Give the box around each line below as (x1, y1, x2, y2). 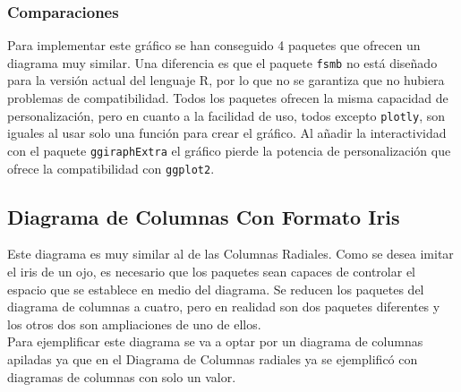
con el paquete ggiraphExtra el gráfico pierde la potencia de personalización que (7, 141, 451, 159)
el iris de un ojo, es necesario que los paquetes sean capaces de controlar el (7, 262, 416, 281)
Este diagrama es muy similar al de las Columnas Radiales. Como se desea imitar (7, 244, 454, 263)
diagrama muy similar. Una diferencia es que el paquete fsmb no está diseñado (7, 53, 438, 72)
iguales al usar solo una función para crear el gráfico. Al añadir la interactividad (7, 124, 447, 142)
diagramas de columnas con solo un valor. (7, 367, 236, 386)
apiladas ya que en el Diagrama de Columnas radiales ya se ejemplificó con (7, 349, 418, 368)
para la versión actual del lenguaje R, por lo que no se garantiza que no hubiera (7, 71, 445, 89)
